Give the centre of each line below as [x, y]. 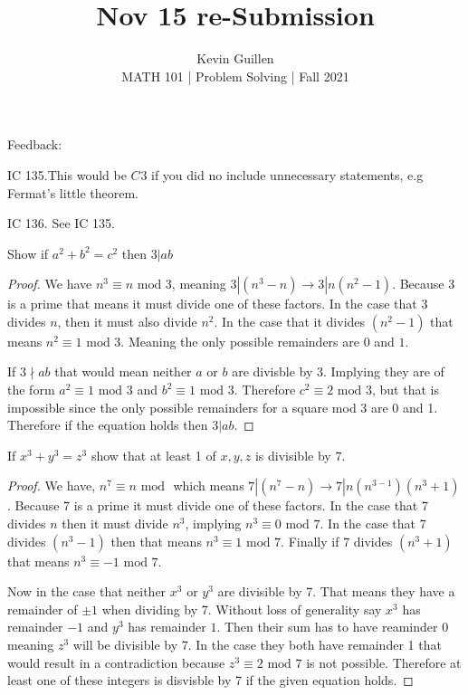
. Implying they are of [384, 371]
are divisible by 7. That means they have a [336, 591]
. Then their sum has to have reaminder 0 [333, 627]
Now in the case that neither [87, 591]
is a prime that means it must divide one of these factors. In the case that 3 [218, 304]
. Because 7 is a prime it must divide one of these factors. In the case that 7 [218, 505]
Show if [28, 253]
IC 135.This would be [67, 174]
